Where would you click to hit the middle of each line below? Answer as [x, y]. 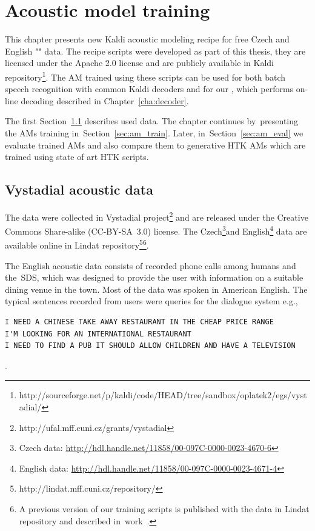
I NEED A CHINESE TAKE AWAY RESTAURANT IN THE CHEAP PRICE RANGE [139, 322]
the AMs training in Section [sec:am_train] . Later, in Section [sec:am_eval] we [154, 132]
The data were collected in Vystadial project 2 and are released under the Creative [157, 216]
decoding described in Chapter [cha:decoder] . [105, 100]
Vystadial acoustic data [79, 189]
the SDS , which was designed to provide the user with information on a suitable [154, 277]
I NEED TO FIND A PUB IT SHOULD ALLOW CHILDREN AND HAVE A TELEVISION [150, 346]
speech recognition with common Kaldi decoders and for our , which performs [149, 89]
